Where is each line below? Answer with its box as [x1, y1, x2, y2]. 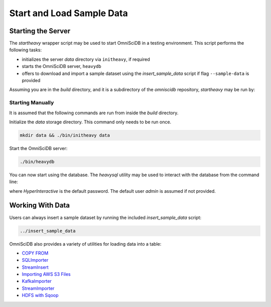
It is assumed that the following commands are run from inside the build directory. [9, 110, 179, 116]
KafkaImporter [22, 278, 52, 284]
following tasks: [9, 47, 42, 53]
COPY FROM [22, 250, 49, 256]
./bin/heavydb [20, 159, 55, 165]
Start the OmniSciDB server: [9, 145, 68, 151]
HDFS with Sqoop [22, 292, 59, 298]
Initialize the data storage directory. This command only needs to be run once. [9, 119, 172, 125]
